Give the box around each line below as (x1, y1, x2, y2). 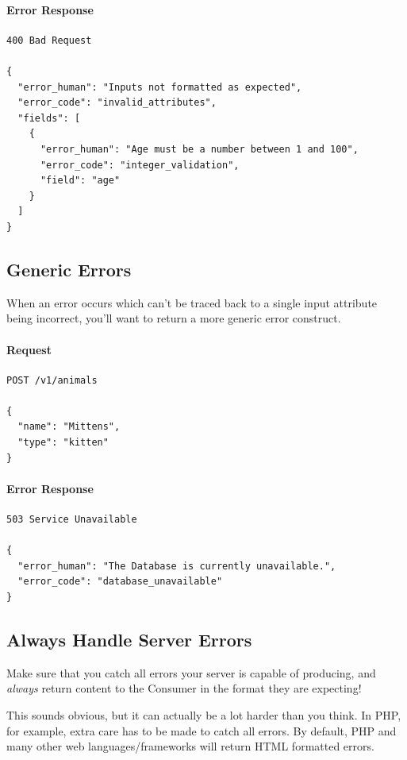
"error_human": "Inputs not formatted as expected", (17, 81, 302, 93)
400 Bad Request (6, 34, 92, 46)
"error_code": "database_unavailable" (17, 576, 223, 588)
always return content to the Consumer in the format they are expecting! (6, 680, 362, 696)
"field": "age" (40, 175, 121, 187)
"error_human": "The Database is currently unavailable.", (17, 560, 336, 572)
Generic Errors (6, 257, 132, 281)
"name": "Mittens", (17, 421, 121, 433)
